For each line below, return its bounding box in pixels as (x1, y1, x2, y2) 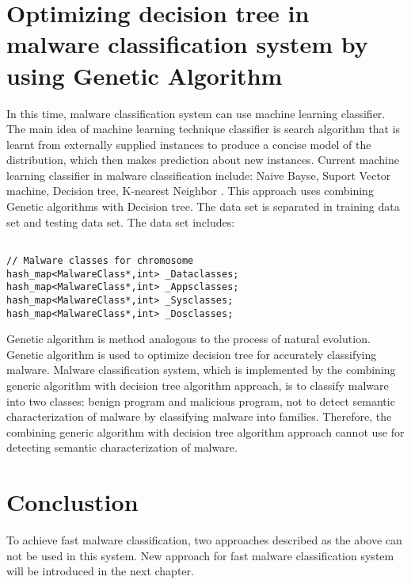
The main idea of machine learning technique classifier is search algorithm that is (6, 120, 401, 137)
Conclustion (6, 486, 139, 518)
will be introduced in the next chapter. (6, 563, 194, 579)
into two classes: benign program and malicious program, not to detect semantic (6, 392, 395, 409)
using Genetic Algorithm (6, 59, 283, 91)
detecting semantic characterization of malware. (6, 439, 238, 456)
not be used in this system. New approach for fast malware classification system (6, 547, 394, 563)
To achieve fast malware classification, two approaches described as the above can (6, 532, 402, 548)
